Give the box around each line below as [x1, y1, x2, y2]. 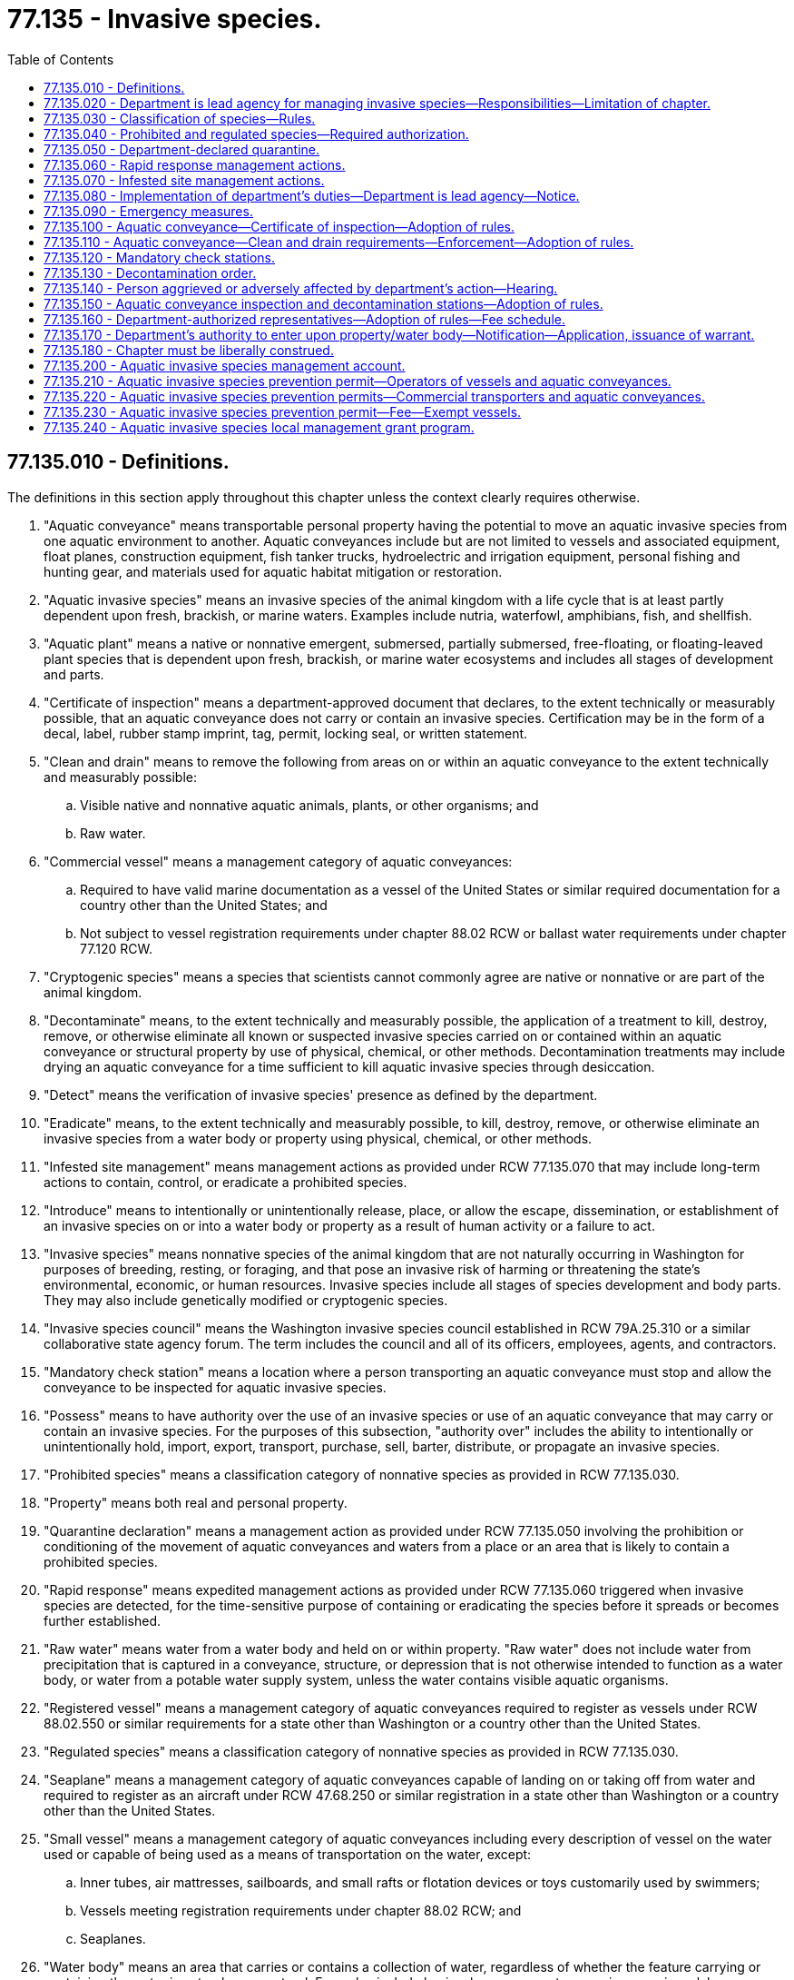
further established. [44, 1612, 162, 1629]
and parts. [44, 666, 104, 682]
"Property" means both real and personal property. [44, 1494, 348, 1510]
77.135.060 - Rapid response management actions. [44, 156, 346, 173]
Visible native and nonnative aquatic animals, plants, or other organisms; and [80, 797, 539, 813]
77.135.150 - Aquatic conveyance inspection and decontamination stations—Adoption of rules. [44, 295, 603, 312]
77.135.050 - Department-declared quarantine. [44, 141, 320, 157]
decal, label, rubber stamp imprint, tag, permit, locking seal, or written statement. [44, 725, 528, 741]
